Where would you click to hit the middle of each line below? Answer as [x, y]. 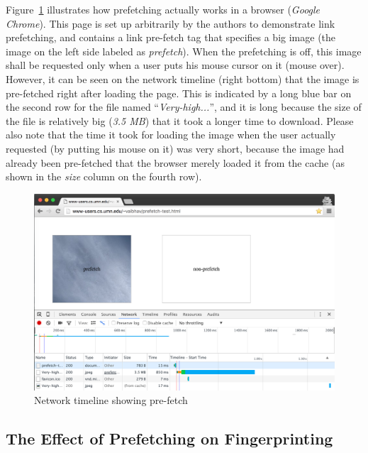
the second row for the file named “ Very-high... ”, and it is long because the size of [184, 107]
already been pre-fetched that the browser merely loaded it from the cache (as [175, 162]
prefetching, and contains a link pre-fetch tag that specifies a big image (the [171, 37]
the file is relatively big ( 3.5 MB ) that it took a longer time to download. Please [180, 120]
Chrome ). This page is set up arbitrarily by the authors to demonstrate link [171, 23]
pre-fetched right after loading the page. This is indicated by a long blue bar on [179, 93]
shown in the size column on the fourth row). [104, 176]
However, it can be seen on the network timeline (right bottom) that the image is [183, 78]
